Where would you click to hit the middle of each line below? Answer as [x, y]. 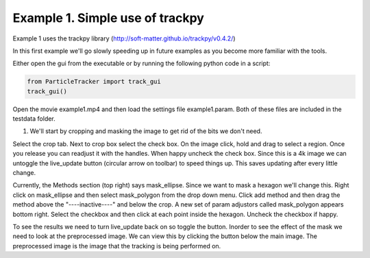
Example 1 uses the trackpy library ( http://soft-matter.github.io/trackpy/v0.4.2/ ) [124, 38]
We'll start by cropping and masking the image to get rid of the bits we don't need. [146, 131]
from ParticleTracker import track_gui [94, 82]
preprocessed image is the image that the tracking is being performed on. [117, 246]
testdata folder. [34, 119]
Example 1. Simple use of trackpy [109, 18]
